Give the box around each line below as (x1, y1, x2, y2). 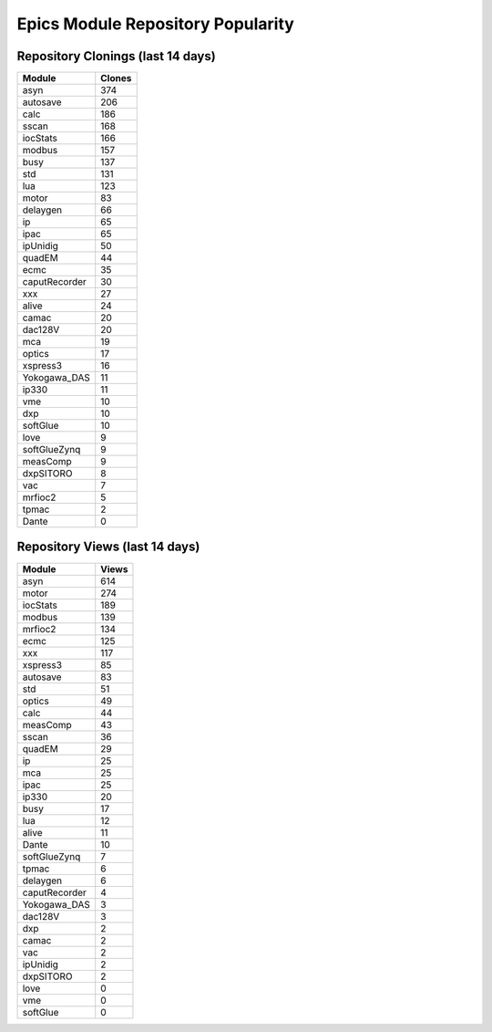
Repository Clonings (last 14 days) (16, 48, 216, 64)
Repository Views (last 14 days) (16, 539, 200, 555)
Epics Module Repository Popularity (16, 14, 295, 34)
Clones (100, 72, 132, 85)
